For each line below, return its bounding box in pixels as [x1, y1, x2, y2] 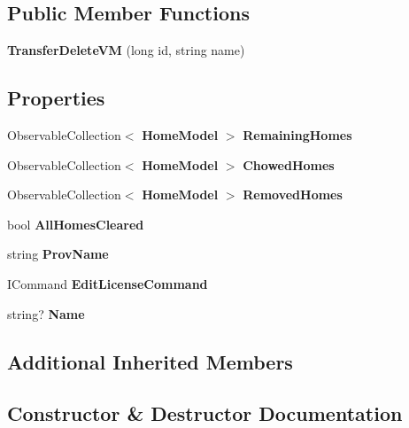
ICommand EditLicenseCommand [7, 274, 208, 292]
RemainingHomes [243, 126, 352, 144]
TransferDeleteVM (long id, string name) [7, 41, 245, 59]
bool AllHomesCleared [7, 214, 144, 233]
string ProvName [7, 245, 109, 263]
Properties [7, 84, 105, 112]
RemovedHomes [243, 185, 343, 204]
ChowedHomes [243, 155, 335, 174]
